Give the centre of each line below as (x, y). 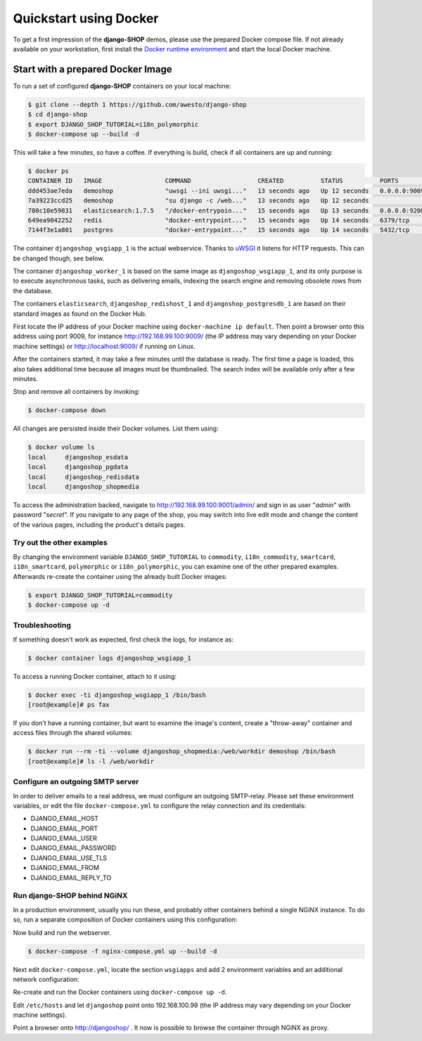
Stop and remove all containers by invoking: (76, 392)
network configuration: (46, 979)
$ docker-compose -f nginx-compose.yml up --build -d (122, 951)
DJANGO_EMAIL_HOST (64, 819)
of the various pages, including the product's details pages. (99, 525)
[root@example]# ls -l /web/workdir (91, 761)
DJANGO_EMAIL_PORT (64, 828)
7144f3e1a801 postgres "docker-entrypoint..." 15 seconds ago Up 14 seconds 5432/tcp (219, 230)
